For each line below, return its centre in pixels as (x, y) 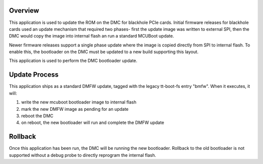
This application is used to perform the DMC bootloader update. (73, 61)
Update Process (34, 75)
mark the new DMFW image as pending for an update (75, 109)
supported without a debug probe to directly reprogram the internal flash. (83, 155)
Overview (24, 10)
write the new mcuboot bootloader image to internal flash (79, 102)
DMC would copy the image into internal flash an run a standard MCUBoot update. (92, 36)
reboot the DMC (37, 116)
